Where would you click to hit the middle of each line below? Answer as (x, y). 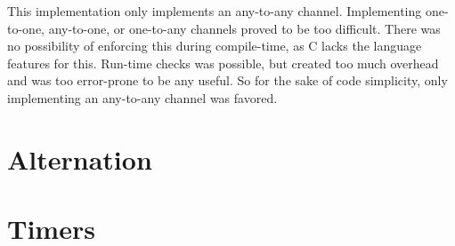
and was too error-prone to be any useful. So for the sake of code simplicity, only (227, 80)
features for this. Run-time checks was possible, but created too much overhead (223, 63)
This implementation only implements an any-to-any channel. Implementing (215, 11)
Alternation (80, 159)
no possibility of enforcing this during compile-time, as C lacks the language (215, 46)
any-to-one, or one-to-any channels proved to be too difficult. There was (244, 28)
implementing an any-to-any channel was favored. (142, 97)
